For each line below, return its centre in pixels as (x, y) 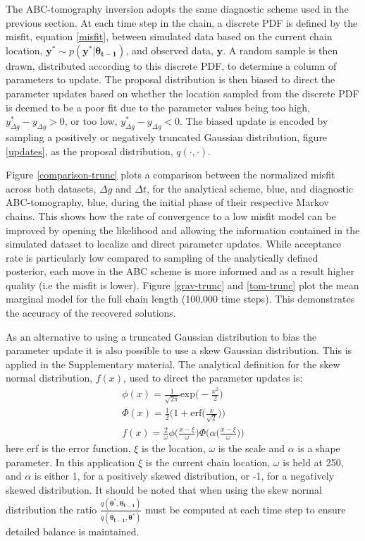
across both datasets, (51, 188)
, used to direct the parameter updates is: (213, 378)
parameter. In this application (70, 462)
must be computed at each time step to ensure (245, 509)
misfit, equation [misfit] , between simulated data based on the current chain (169, 36)
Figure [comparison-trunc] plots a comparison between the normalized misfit (171, 175)
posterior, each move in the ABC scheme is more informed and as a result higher (180, 271)
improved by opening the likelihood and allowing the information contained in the (183, 230)
